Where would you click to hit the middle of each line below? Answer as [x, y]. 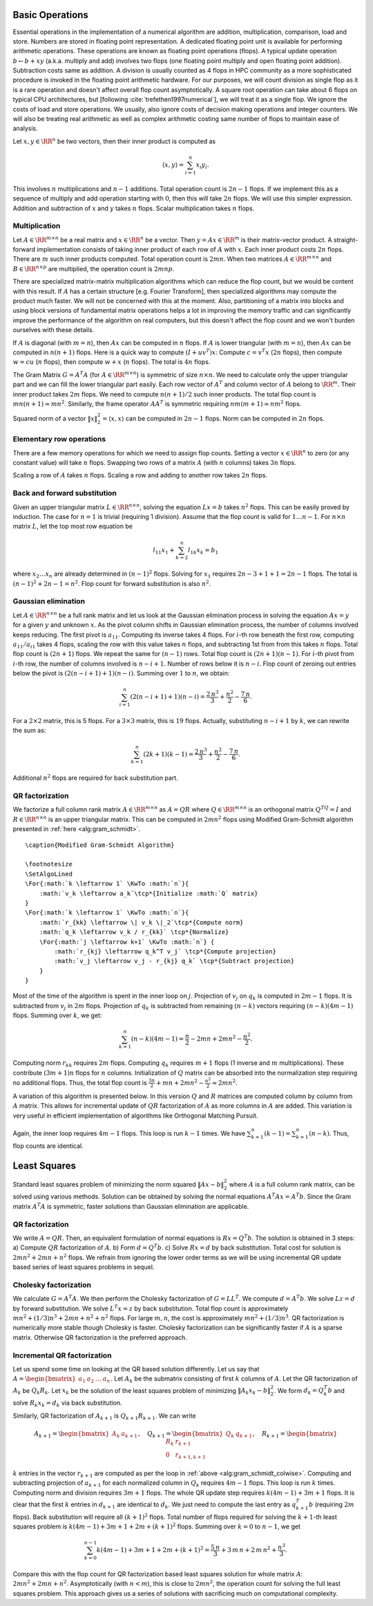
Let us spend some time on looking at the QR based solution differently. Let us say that [136, 1369]
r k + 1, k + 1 [190, 1456]
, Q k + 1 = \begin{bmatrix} [181, 1434]
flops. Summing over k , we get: [57, 1015]
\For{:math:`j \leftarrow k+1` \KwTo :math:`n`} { [127, 942]
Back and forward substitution [65, 493]
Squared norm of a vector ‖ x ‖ [55, 419]
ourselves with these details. [54, 330]
